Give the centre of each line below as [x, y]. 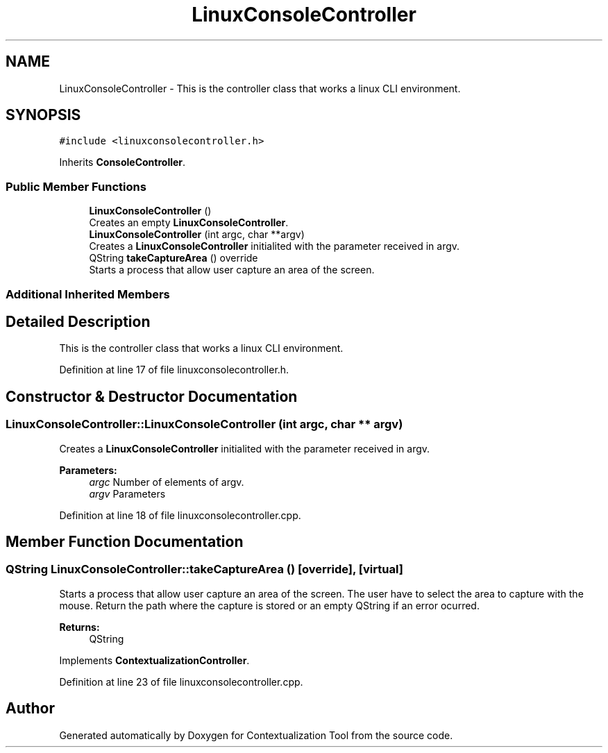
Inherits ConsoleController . [123, 162]
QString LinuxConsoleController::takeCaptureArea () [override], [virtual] [204, 569]
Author [30, 709]
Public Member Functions [76, 186]
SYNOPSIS [43, 115]
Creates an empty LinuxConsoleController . [189, 223]
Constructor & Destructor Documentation [152, 396]
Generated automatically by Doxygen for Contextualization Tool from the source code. [256, 735]
